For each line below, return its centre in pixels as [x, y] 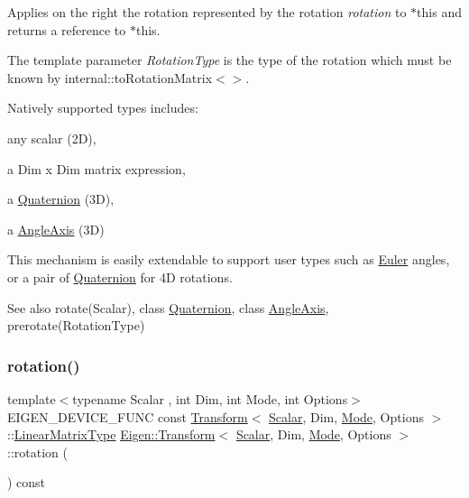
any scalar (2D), [52, 138]
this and [439, 12]
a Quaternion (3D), [61, 199]
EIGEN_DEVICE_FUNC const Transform [128, 416]
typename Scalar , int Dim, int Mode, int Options [210, 398]
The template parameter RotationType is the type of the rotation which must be [230, 60]
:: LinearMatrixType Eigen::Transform [111, 434]
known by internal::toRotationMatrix [110, 77]
